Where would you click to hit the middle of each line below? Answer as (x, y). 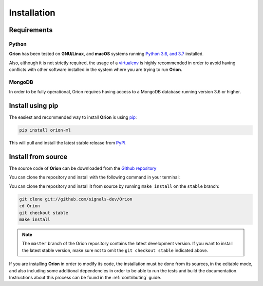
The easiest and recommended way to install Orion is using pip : (73, 117)
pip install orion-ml (45, 130)
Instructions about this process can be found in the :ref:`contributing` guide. (85, 277)
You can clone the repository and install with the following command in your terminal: (94, 177)
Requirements (31, 30)
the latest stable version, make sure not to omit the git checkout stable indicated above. (115, 250)
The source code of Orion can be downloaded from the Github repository (83, 168)
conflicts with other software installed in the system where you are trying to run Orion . (96, 70)
